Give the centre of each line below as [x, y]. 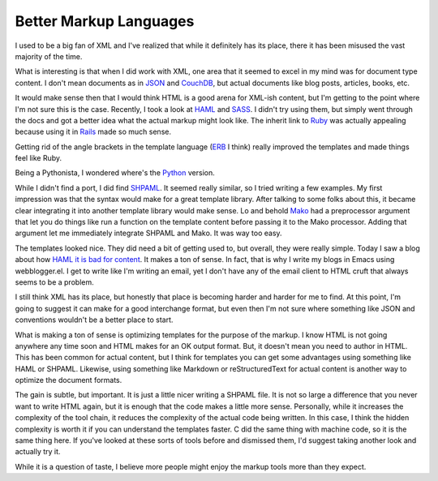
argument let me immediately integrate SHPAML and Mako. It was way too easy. [149, 233]
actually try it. [38, 452]
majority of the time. [49, 56]
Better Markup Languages [105, 21]
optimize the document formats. [69, 380]
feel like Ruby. [39, 158]
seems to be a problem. [54, 282]
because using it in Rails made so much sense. [93, 132]
